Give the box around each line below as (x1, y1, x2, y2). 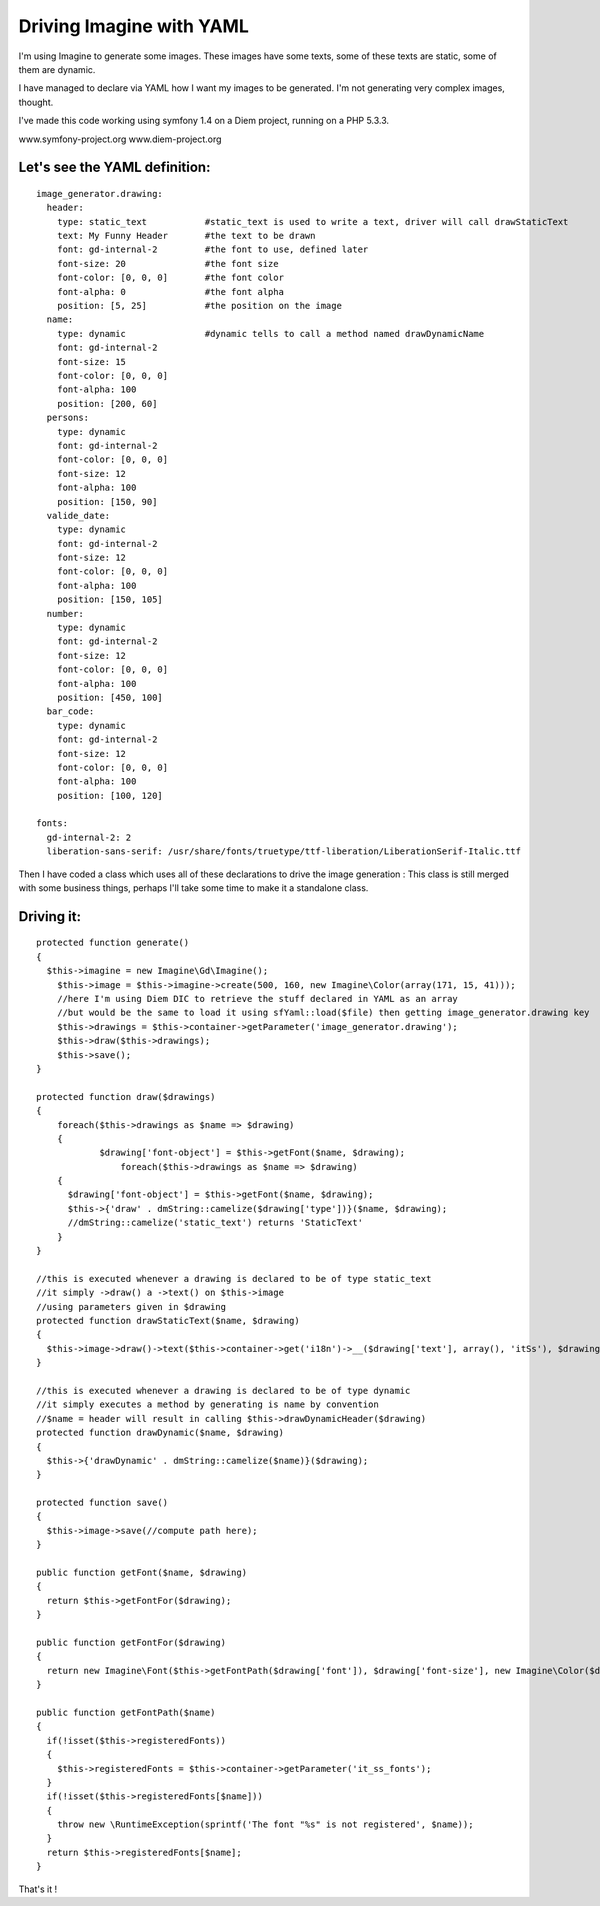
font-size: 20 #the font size (56, 258, 279, 269)
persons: (46, 412, 90, 424)
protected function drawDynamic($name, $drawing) (36, 1427, 285, 1439)
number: (46, 608, 84, 619)
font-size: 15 (56, 356, 127, 367)
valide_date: (46, 510, 111, 521)
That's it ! (18, 1883, 58, 1895)
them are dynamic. (18, 63, 96, 75)
